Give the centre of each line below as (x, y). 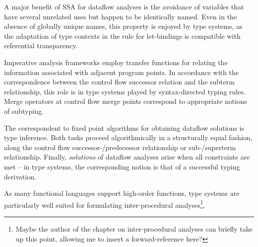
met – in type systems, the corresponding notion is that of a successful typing (122, 166)
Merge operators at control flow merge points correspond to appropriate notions (126, 101)
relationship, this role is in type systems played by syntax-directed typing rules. (125, 91)
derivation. (20, 176)
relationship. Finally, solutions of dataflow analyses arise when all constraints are (127, 157)
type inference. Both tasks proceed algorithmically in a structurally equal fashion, (128, 137)
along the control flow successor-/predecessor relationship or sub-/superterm (120, 147)
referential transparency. (41, 45)
